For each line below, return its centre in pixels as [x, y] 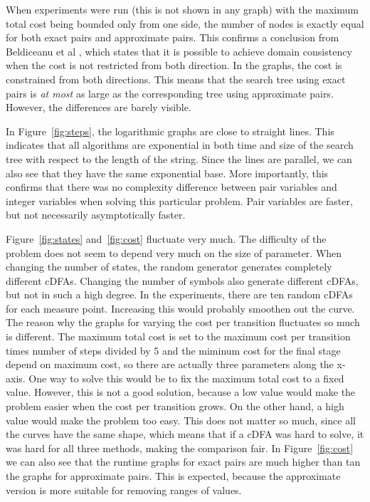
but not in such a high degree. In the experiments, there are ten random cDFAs [179, 294]
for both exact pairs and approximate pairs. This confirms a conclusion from [173, 37]
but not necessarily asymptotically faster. [96, 215]
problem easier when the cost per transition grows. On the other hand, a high [175, 406]
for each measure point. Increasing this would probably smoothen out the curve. [180, 308]
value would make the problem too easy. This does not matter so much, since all [181, 420]
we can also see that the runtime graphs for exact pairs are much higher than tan [183, 462]
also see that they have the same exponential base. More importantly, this [167, 173]
